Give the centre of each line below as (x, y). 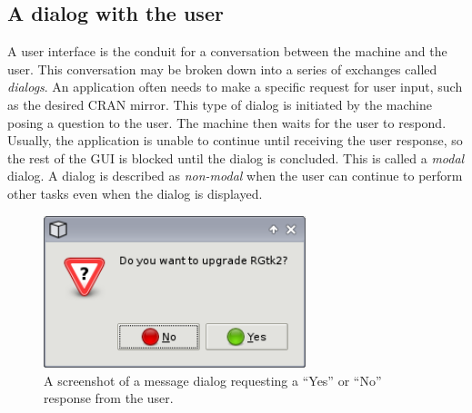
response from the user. (109, 398)
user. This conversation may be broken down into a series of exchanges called (222, 69)
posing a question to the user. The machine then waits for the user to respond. (227, 122)
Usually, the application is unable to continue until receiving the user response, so (235, 140)
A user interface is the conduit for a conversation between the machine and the (227, 51)
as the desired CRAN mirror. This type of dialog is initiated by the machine (220, 104)
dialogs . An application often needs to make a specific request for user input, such (235, 87)
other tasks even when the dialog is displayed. (135, 193)
